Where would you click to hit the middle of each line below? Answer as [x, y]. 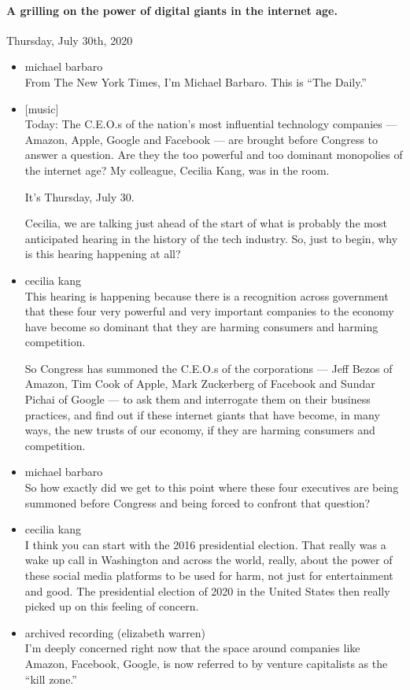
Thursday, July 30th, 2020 [70, 40]
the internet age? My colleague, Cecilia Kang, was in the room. [177, 170]
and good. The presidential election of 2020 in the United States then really [207, 590]
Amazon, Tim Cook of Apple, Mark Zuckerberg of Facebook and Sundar [200, 384]
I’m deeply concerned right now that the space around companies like [192, 648]
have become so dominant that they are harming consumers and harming [201, 326]
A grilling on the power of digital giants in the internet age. [172, 10]
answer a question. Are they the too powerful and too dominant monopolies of [214, 155]
